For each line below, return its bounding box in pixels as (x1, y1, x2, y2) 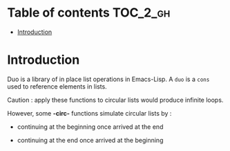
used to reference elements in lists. (7, 82, 107, 91)
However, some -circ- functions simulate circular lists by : (7, 109, 172, 117)
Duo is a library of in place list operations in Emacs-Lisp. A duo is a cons (7, 75, 210, 83)
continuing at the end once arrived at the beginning (17, 136, 164, 144)
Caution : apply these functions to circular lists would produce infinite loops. (7, 96, 224, 104)
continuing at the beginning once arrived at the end (17, 123, 164, 131)
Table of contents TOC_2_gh (7, 5, 171, 21)
